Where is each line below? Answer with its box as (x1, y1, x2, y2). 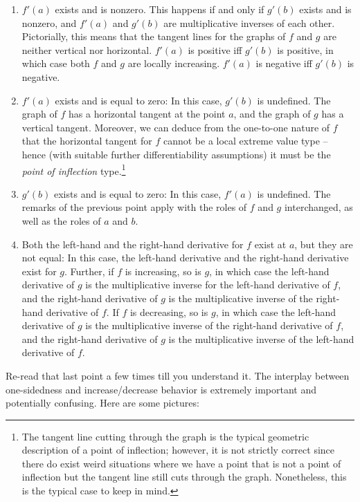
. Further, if (64, 263, 114, 278)
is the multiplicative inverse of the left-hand (168, 331, 354, 346)
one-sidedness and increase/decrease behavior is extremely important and (6, 382, 317, 396)
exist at (254, 236, 287, 251)
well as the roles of (21, 213, 101, 227)
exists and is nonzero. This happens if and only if (55, 2, 264, 16)
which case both (21, 56, 90, 71)
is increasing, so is (125, 263, 201, 278)
